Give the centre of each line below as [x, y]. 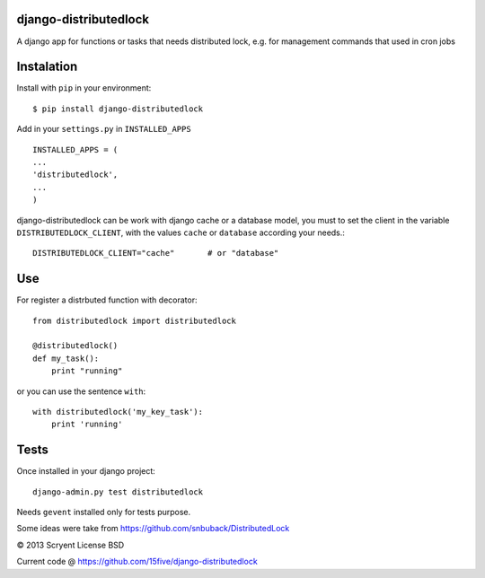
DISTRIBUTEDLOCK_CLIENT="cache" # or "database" [156, 253]
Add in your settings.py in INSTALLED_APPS [104, 129]
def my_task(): [66, 358]
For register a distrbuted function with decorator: [107, 300]
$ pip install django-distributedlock [118, 109]
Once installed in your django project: [86, 471]
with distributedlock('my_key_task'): [118, 412]
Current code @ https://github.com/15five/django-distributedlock [137, 562]
